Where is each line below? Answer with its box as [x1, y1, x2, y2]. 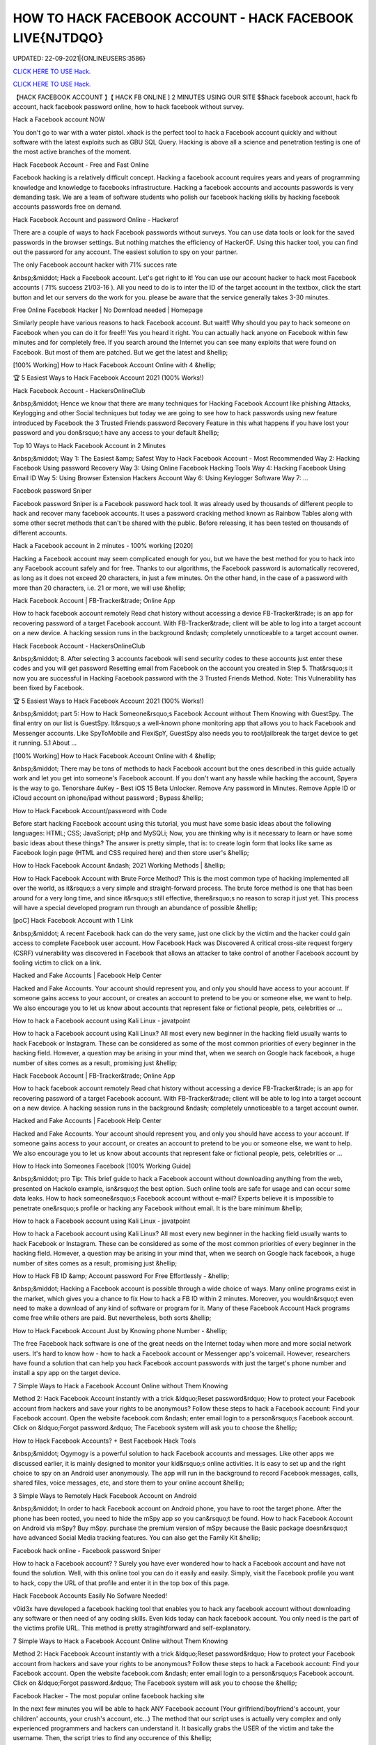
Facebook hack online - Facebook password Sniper [13, 1546, 161, 1554]
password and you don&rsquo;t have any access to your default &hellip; [13, 429, 219, 437]
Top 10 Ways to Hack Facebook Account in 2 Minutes [13, 441, 166, 450]
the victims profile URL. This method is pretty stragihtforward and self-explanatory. [13, 1624, 251, 1633]
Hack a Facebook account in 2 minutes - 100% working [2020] [13, 542, 194, 550]
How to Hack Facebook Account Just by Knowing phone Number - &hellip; [13, 1326, 228, 1335]
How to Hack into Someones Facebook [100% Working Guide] [13, 1162, 191, 1171]
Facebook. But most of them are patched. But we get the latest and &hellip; [13, 348, 228, 356]
